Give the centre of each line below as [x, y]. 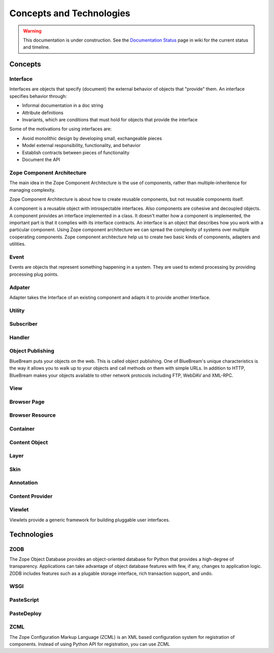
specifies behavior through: [38, 96]
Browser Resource [32, 415]
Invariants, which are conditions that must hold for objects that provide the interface [110, 120]
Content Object [29, 442]
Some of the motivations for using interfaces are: [60, 129]
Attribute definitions [43, 113]
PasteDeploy [25, 613]
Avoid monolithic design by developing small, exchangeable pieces [92, 138]
